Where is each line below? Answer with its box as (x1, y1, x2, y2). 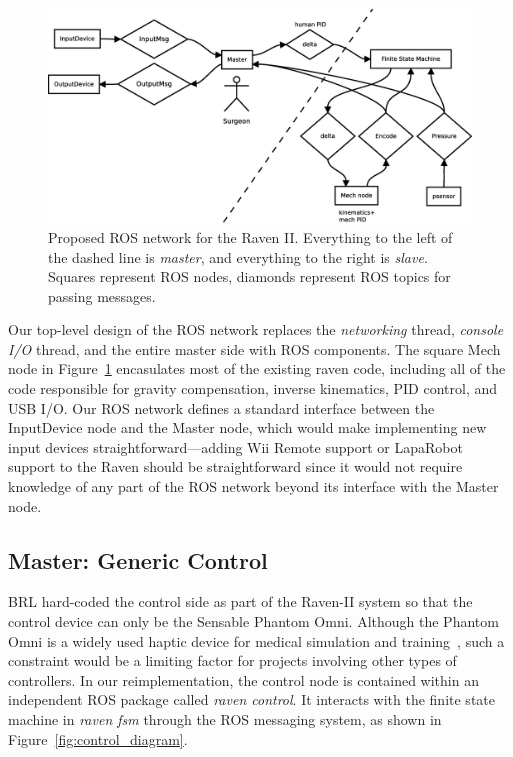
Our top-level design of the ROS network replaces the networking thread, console (8, 319, 504, 340)
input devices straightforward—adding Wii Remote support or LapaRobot (8, 436, 463, 457)
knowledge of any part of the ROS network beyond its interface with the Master (8, 476, 499, 497)
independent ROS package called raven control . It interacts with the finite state (8, 689, 495, 710)
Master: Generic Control (8, 544, 268, 575)
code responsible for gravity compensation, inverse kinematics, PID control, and (8, 378, 498, 399)
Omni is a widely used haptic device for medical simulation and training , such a (8, 630, 505, 651)
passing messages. (48, 285, 156, 306)
